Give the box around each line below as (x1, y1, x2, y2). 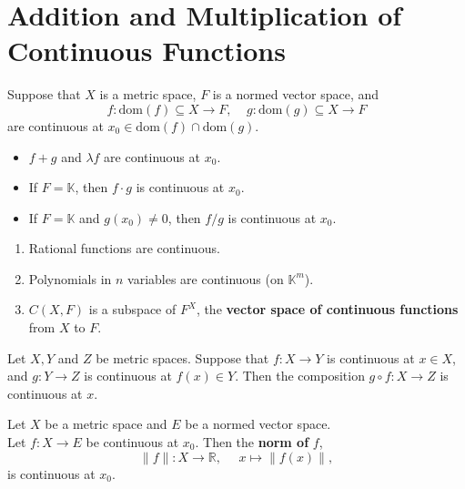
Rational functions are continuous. (28, 239, 220, 258)
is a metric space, (99, 85, 197, 104)
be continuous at (86, 433, 179, 452)
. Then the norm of (195, 433, 309, 452)
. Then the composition (235, 366, 365, 385)
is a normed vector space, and (212, 85, 379, 104)
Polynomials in (28, 269, 112, 288)
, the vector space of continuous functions (196, 300, 459, 319)
